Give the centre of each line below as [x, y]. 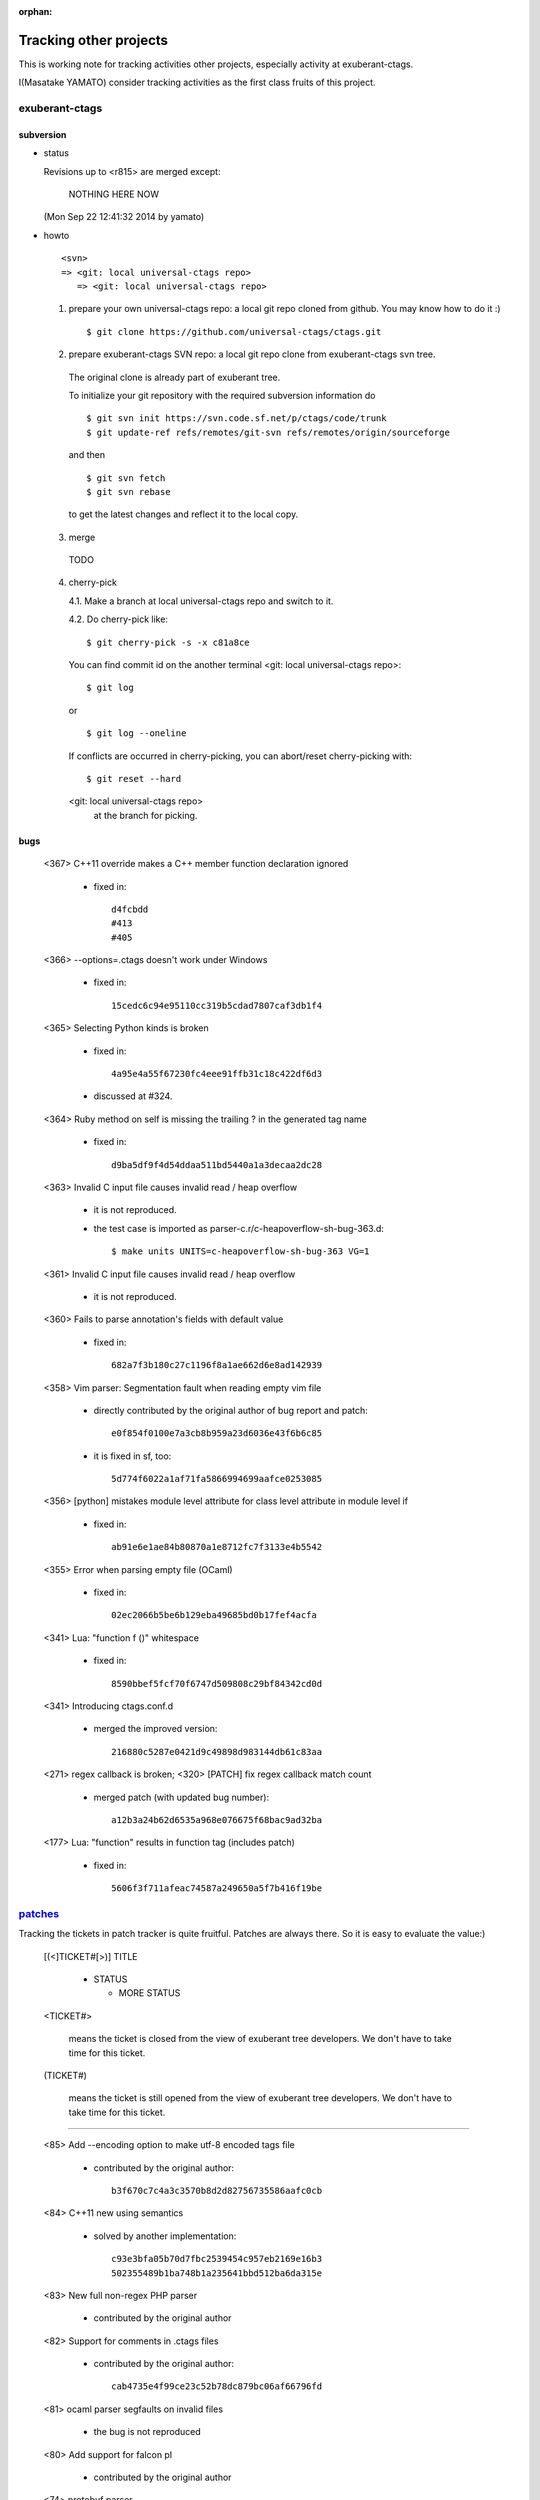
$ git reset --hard [134, 778]
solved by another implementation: [165, 2236]
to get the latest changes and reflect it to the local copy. [183, 514]
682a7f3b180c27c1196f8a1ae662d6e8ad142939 [217, 1365]
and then [86, 455]
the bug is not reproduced [147, 2432]
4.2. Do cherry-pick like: [118, 619]
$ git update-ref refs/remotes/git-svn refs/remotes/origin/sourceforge [268, 432]
